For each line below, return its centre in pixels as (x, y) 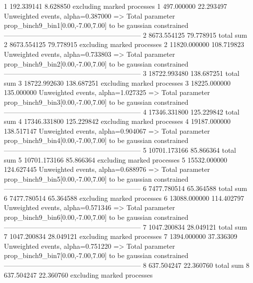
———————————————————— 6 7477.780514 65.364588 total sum (126, 188)
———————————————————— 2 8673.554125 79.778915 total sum (126, 35)
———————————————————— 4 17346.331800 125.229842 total (122, 111)
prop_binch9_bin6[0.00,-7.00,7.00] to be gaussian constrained (96, 217)
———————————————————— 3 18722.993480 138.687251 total (122, 73)
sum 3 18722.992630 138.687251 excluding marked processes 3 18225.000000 (117, 83)
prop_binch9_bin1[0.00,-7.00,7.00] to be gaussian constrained (96, 25)
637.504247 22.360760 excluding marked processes (78, 274)
